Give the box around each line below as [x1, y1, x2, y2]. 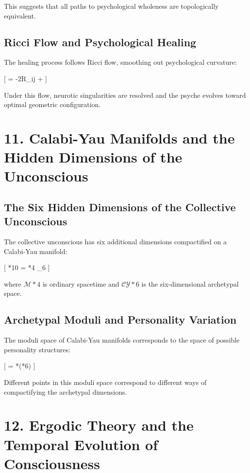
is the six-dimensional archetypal [141, 278, 239, 289]
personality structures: [4, 344, 70, 354]
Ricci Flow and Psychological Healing [4, 34, 197, 49]
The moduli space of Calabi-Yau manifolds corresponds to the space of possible [4, 335, 240, 345]
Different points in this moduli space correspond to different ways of [4, 377, 207, 387]
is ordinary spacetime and [42, 278, 119, 289]
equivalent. [4, 10, 36, 20]
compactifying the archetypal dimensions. [4, 386, 127, 397]
